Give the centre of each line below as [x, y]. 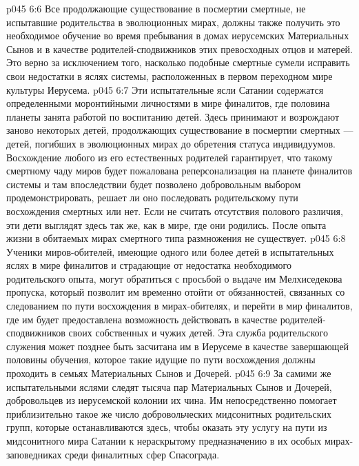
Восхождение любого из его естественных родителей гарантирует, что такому [170, 157]
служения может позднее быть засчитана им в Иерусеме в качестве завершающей [178, 346]
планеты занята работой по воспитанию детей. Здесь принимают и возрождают [173, 116]
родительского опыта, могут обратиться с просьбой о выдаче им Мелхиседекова [174, 278]
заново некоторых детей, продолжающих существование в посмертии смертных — [180, 130]
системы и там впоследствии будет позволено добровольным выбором [154, 184]
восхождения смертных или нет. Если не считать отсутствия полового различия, [175, 211]
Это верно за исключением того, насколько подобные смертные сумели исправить [178, 62]
